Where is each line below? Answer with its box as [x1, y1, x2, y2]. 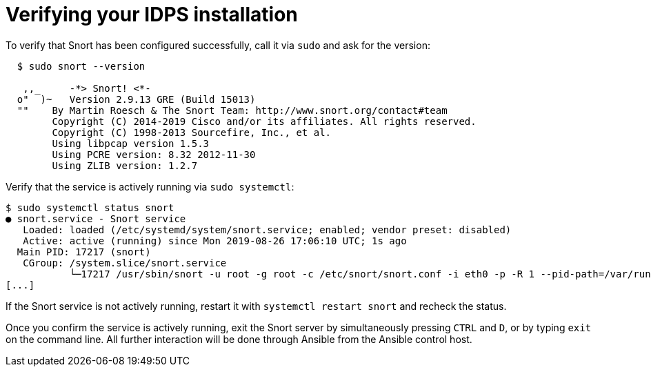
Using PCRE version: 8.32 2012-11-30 [52, 148, 256, 160]
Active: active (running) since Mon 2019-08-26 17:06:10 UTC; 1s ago [23, 235, 407, 246]
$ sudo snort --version [17, 60, 146, 72]
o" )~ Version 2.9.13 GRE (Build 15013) [17, 93, 256, 105]
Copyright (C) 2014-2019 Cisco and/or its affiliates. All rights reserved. [52, 115, 477, 127]
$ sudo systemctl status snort [6, 202, 174, 213]
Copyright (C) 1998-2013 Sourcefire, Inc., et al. [52, 126, 332, 138]
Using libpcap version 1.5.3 [52, 137, 210, 149]
